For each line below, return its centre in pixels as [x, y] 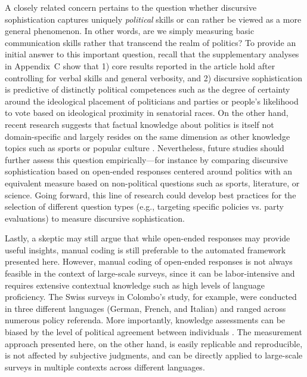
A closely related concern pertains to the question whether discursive [131, 7]
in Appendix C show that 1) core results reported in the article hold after [140, 65]
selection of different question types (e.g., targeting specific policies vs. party [145, 206]
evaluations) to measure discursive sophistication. [95, 218]
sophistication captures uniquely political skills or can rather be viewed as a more [153, 19]
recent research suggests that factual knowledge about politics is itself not [139, 124]
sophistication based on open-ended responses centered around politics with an [149, 171]
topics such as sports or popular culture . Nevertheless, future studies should [145, 148]
